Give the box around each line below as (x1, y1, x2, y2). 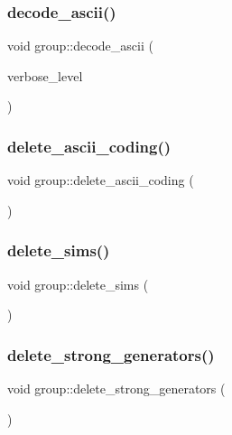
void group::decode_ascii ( (7, 36, 153, 55)
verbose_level (7, 66, 83, 85)
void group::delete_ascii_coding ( (7, 171, 194, 190)
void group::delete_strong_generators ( (7, 379, 226, 398)
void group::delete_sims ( (7, 274, 149, 293)
